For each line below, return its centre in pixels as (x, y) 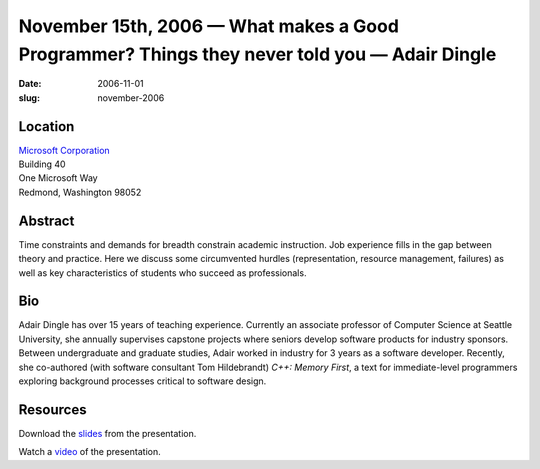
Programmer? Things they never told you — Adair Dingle (257, 54)
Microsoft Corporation (64, 150)
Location (46, 126)
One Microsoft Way (58, 178)
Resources (52, 409)
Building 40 (42, 164)
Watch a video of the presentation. (89, 452)
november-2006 (131, 97)
